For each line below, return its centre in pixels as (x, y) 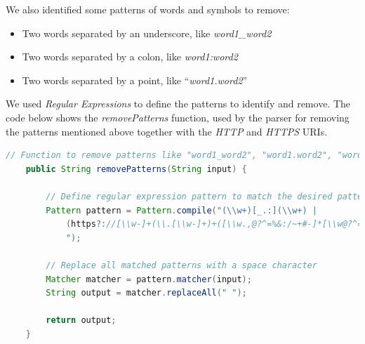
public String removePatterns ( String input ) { (136, 169)
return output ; (81, 320)
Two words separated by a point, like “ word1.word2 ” (135, 80)
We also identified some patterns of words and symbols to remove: (148, 9)
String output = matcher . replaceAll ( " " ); (146, 293)
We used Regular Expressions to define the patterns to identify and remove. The (178, 104)
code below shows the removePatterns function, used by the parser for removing (178, 117)
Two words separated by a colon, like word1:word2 (130, 57)
